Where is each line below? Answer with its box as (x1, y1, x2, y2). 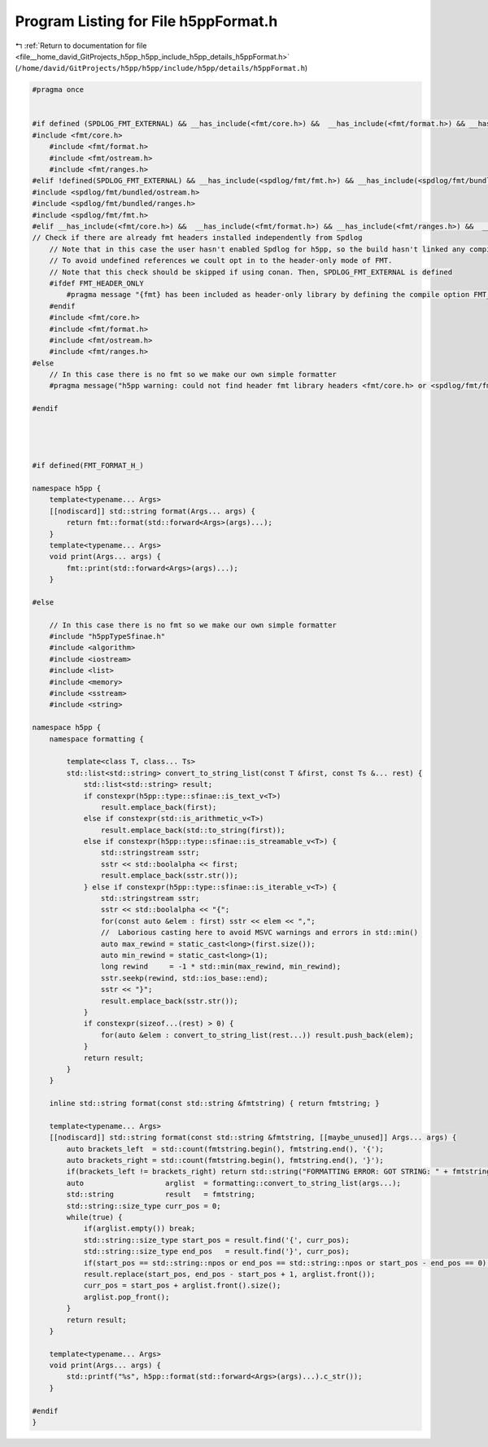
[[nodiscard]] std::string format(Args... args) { (49, 506, 255, 516)
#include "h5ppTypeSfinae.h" (49, 632, 166, 641)
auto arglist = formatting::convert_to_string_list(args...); (66, 1178, 402, 1187)
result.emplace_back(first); (100, 802, 217, 811)
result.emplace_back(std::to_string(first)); (100, 825, 285, 834)
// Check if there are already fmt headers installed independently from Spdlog (32, 233, 363, 243)
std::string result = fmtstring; (66, 1190, 255, 1200)
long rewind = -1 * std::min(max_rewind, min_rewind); (100, 962, 342, 972)
